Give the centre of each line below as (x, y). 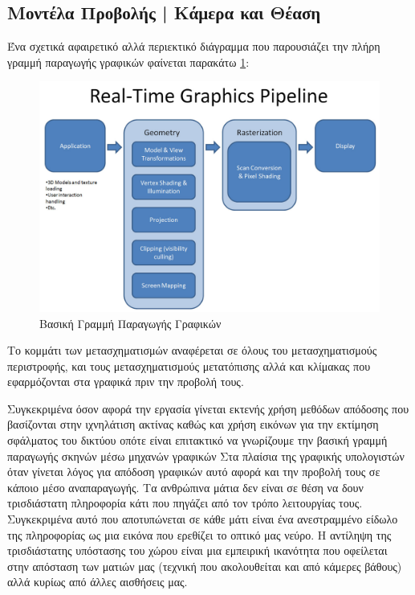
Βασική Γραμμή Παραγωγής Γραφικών (130, 323)
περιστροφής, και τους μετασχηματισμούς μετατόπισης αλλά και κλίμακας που (189, 365)
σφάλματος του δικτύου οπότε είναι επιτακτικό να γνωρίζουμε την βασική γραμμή (197, 440)
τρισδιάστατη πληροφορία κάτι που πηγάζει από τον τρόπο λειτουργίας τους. (185, 503)
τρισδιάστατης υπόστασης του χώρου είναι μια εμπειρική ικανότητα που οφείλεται (197, 550)
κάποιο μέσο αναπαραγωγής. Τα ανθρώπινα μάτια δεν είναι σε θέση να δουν (185, 487)
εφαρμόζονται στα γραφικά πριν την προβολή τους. (126, 382)
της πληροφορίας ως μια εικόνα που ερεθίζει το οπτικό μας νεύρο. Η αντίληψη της (199, 534)
